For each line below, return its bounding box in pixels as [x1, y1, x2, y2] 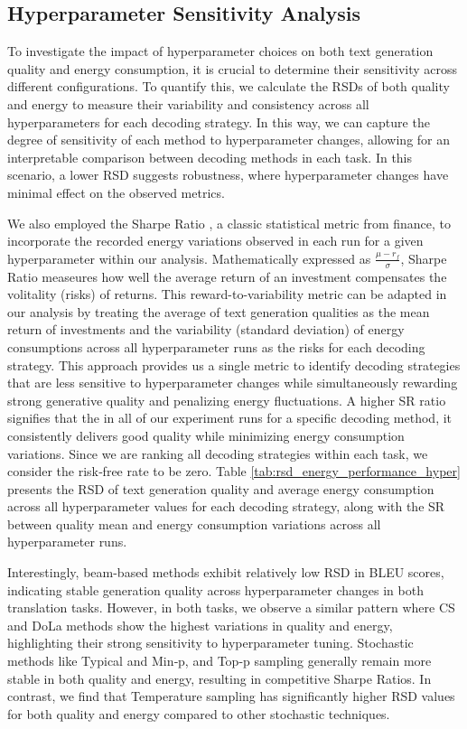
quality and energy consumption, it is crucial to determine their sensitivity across [7, 59, 458, 78]
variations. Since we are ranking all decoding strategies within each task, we [7, 444, 428, 463]
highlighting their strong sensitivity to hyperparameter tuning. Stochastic [7, 633, 414, 652]
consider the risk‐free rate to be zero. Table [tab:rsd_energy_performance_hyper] [7, 462, 461, 481]
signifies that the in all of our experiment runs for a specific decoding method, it [7, 408, 453, 427]
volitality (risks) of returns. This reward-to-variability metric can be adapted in [7, 285, 447, 304]
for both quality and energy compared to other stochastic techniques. [7, 704, 390, 723]
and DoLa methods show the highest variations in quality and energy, [7, 615, 393, 634]
